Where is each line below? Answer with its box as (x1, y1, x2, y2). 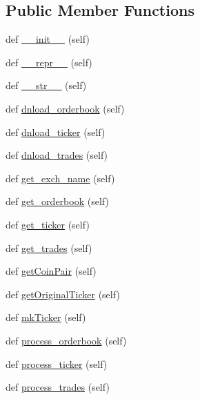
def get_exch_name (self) (6, 171, 115, 185)
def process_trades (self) (6, 380, 110, 394)
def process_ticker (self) (6, 356, 108, 371)
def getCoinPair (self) (6, 264, 97, 278)
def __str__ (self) (6, 78, 87, 93)
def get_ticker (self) (6, 217, 90, 231)
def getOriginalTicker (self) (6, 286, 120, 301)
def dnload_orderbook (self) (6, 101, 125, 115)
